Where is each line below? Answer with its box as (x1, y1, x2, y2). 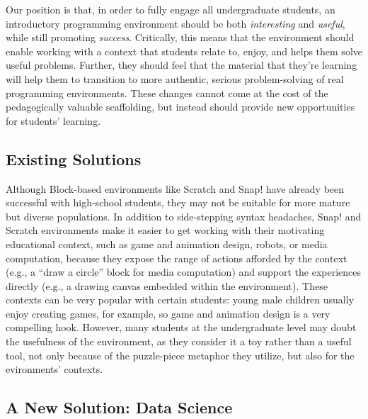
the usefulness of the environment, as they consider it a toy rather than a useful (6, 334, 352, 349)
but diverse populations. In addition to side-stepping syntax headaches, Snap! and (6, 208, 362, 223)
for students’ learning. (6, 113, 101, 128)
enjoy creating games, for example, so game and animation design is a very (6, 306, 330, 320)
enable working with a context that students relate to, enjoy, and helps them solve (6, 43, 362, 58)
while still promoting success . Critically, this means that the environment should (6, 30, 355, 45)
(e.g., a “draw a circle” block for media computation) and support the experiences (6, 264, 362, 279)
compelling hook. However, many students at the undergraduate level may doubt (6, 320, 357, 335)
